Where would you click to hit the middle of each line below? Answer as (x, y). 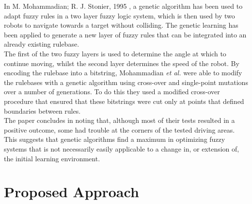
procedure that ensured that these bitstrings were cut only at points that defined (124, 101)
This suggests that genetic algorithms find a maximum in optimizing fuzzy (115, 139)
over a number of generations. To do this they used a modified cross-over (112, 92)
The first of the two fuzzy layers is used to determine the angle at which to (115, 53)
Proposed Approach (71, 192)
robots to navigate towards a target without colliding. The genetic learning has (121, 25)
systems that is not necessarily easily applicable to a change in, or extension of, (122, 148)
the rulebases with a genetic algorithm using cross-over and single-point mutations (126, 82)
